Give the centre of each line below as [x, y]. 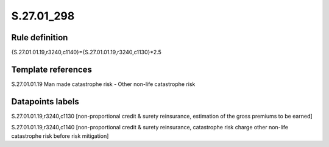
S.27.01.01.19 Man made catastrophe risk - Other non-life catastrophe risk [103, 84]
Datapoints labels [45, 102]
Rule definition [40, 38]
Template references [52, 69]
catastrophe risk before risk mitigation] [60, 136]
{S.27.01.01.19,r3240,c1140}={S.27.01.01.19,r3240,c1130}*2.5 [86, 52]
